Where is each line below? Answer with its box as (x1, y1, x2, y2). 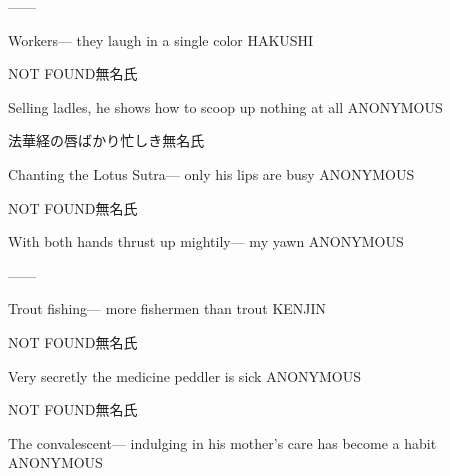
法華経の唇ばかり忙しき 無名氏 (8, 130, 205, 151)
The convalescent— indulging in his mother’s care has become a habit (8, 432, 437, 453)
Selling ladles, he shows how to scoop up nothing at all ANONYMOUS (8, 96, 443, 117)
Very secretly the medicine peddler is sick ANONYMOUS (8, 365, 362, 386)
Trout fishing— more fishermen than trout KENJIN (8, 298, 327, 319)
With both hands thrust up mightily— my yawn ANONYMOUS (8, 231, 404, 252)
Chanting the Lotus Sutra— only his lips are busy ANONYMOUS (8, 163, 415, 184)
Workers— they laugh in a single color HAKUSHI (8, 29, 314, 50)
